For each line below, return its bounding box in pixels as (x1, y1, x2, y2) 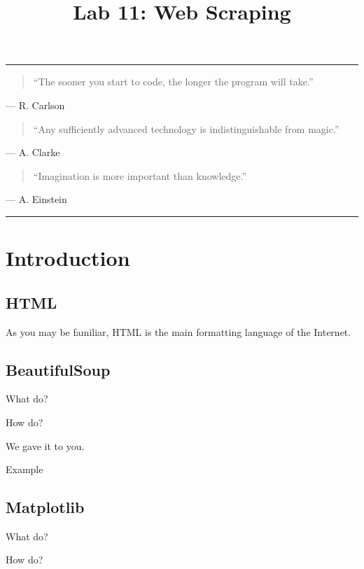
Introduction (6, 244, 130, 272)
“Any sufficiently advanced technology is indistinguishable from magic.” (33, 121, 339, 136)
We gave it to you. (6, 438, 85, 453)
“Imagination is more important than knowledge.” (33, 168, 247, 183)
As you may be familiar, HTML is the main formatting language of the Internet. (6, 324, 351, 339)
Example (6, 462, 43, 477)
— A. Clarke (6, 145, 60, 160)
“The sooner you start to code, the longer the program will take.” (33, 74, 314, 89)
